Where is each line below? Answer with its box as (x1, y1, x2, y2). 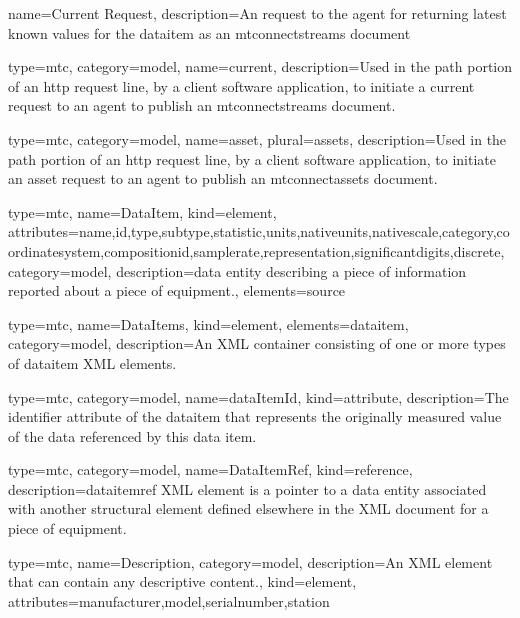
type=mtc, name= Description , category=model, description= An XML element (8, 551, 493, 572)
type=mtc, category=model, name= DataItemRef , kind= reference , (8, 459, 413, 480)
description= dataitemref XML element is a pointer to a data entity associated (8, 478, 487, 499)
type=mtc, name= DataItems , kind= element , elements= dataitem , (8, 313, 409, 334)
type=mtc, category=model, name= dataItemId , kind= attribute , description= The (8, 386, 509, 407)
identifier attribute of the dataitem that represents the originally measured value (8, 406, 502, 427)
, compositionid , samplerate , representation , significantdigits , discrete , (100, 240, 505, 261)
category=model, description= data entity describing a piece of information (8, 260, 467, 281)
